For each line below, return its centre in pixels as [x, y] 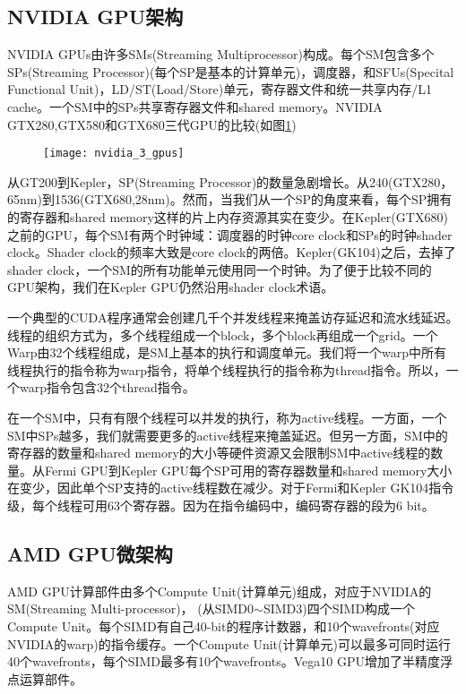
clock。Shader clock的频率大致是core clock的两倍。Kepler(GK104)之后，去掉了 [232, 252]
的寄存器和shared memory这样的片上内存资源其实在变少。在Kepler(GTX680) [228, 217]
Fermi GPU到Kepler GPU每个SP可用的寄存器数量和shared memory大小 [248, 470]
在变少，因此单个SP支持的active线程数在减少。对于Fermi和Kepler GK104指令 [231, 488]
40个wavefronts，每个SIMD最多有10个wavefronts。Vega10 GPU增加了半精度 [224, 661]
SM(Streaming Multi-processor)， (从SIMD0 [131, 608]
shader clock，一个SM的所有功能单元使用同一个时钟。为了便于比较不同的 [220, 269]
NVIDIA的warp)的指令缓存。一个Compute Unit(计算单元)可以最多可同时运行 [229, 643]
